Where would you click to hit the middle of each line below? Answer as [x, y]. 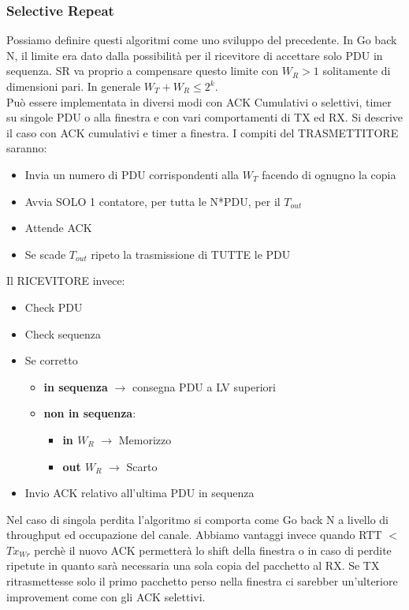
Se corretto [51, 360]
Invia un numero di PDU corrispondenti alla [132, 174]
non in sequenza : [90, 413]
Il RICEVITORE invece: [66, 281]
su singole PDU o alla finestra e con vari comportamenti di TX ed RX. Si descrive [205, 117]
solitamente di [357, 71]
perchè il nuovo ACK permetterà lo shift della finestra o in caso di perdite [213, 550]
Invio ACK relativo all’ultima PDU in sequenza [139, 493]
